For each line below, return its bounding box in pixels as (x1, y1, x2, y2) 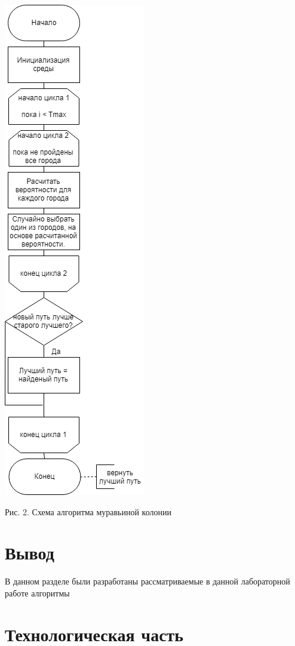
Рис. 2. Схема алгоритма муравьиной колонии (5, 505, 171, 518)
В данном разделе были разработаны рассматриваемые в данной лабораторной (5, 575, 290, 587)
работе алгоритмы (5, 586, 70, 599)
